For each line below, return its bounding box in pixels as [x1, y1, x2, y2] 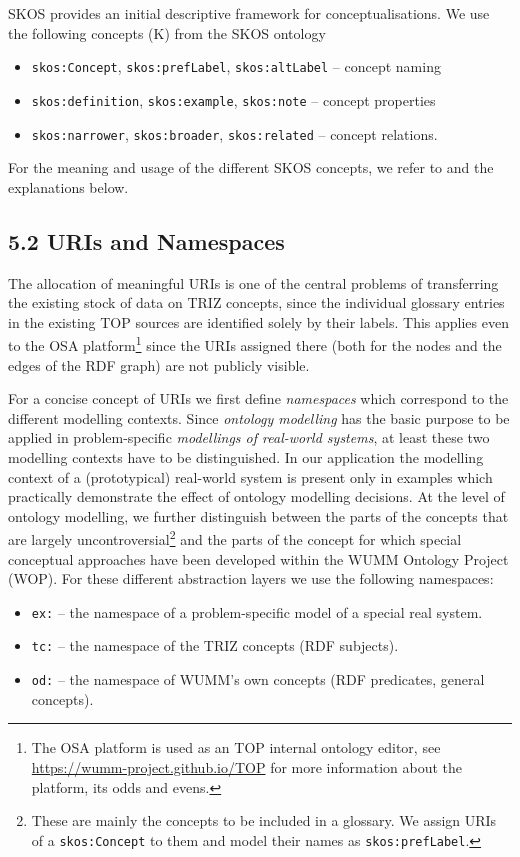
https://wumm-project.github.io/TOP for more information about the [31, 756, 463, 777]
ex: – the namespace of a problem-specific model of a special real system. [31, 601, 483, 622]
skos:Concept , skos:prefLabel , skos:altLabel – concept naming [31, 56, 441, 77]
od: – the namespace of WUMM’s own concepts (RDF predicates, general [31, 669, 485, 690]
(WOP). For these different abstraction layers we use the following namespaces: [8, 568, 494, 589]
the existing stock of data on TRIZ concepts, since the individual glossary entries [8, 292, 505, 313]
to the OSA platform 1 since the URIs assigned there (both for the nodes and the [8, 332, 502, 355]
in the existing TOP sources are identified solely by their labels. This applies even [8, 311, 509, 332]
